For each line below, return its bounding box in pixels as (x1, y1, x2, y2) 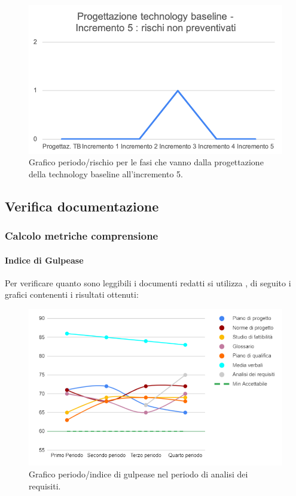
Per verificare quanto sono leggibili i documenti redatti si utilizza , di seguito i (5, 276, 291, 289)
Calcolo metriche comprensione (5, 228, 158, 243)
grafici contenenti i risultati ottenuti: (5, 288, 139, 301)
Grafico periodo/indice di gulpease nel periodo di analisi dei (29, 467, 248, 480)
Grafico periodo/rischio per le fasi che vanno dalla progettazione (29, 156, 264, 168)
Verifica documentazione (5, 196, 159, 215)
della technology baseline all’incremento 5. (29, 167, 183, 180)
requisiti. (29, 479, 61, 492)
